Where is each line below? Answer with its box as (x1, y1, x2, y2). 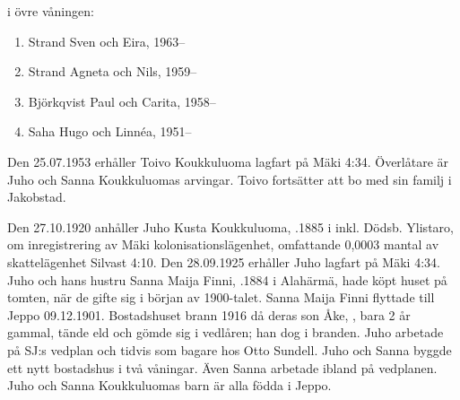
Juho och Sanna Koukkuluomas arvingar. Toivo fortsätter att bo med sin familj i (7, 170, 452, 188)
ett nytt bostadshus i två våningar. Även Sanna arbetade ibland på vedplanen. (7, 358, 438, 377)
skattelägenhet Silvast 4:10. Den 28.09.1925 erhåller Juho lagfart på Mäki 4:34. (7, 252, 440, 271)
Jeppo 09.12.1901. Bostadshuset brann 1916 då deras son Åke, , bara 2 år (7, 305, 411, 324)
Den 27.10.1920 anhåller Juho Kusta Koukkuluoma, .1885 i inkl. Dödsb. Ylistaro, (7, 217, 454, 236)
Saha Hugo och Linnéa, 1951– (28, 122, 192, 141)
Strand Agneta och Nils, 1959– (28, 62, 197, 81)
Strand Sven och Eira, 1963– (28, 31, 186, 50)
